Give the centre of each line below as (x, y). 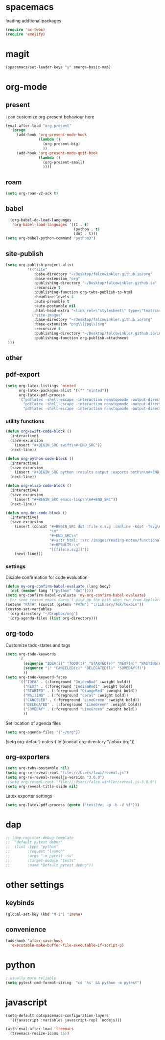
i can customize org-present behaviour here (50, 116)
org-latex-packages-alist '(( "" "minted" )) (64, 390)
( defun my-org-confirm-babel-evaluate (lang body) (58, 586)
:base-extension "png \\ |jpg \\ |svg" (70, 324)
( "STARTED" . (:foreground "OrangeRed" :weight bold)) (80, 691)
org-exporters (28, 757)
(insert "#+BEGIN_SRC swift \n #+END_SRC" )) (58, 445)
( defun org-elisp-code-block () (38, 486)
